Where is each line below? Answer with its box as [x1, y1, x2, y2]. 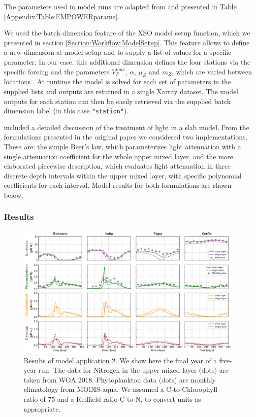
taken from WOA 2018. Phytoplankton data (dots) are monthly [24, 374, 216, 384]
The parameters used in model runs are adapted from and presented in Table [4, 1, 237, 11]
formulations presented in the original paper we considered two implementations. [4, 132, 248, 142]
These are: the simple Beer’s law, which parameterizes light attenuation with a [4, 141, 241, 151]
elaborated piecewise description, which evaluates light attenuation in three [4, 161, 231, 171]
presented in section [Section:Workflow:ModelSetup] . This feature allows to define [4, 37, 250, 47]
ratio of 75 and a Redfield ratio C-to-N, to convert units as [24, 394, 201, 404]
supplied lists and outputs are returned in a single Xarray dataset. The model [4, 86, 238, 96]
